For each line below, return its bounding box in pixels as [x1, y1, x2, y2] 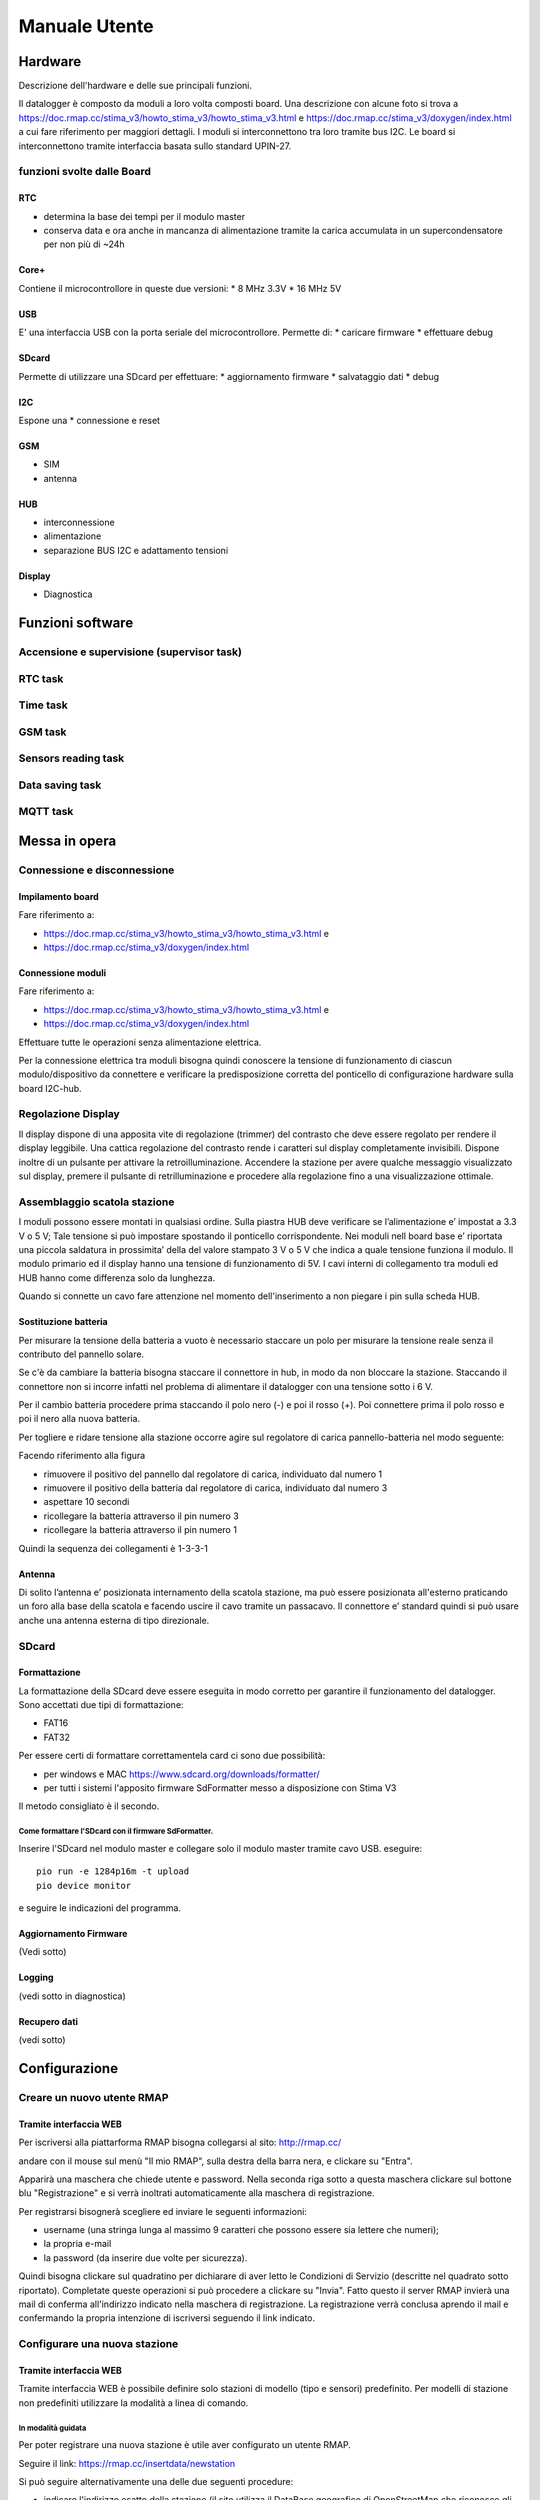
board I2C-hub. [18, 1082, 82, 1094]
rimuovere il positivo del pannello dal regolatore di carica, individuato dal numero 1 [43, 1468, 383, 1480]
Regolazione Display [18, 1107, 120, 1121]
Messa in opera [18, 833, 117, 850]
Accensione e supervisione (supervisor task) [18, 645, 242, 659]
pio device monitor [36, 1880, 132, 1891]
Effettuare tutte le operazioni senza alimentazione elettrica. [18, 1036, 262, 1048]
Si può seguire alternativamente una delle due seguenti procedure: [18, 2475, 294, 2487]
